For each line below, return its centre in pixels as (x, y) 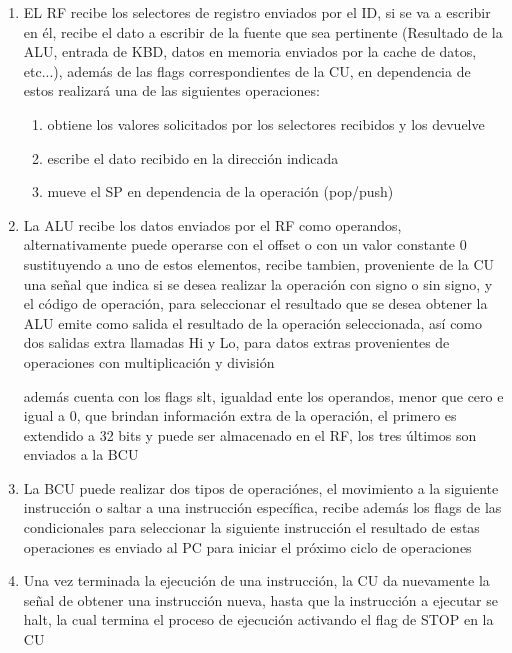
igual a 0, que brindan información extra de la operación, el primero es (240, 415)
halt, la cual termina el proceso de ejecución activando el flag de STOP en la (258, 619)
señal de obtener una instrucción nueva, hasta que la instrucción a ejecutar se (260, 599)
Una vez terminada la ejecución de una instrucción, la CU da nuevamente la (256, 580)
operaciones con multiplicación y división (149, 361)
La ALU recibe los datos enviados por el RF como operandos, (212, 224)
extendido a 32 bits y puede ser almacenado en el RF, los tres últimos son (250, 434)
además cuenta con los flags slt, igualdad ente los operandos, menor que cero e (263, 395)
